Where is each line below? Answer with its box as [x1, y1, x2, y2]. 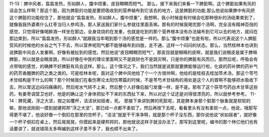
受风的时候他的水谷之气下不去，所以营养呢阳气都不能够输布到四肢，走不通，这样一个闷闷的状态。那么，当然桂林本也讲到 [9, 42, 258, 48]
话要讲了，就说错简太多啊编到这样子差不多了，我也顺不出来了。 [9, 126, 140, 132]
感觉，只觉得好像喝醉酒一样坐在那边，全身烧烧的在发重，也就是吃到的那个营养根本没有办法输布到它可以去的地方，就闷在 [9, 28, 258, 34]
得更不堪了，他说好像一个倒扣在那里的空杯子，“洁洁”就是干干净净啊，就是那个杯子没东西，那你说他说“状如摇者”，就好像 [9, 112, 257, 118]
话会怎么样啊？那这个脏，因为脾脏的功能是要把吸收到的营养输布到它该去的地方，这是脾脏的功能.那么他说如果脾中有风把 [9, 7, 255, 13]
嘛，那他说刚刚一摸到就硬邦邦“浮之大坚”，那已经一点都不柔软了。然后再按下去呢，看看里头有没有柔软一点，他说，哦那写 [9, 105, 258, 111]
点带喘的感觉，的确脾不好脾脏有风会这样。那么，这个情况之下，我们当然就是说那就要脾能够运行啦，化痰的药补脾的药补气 [9, 63, 258, 69]
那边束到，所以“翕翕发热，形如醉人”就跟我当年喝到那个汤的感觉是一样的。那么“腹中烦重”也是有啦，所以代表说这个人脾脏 [9, 35, 257, 41]
